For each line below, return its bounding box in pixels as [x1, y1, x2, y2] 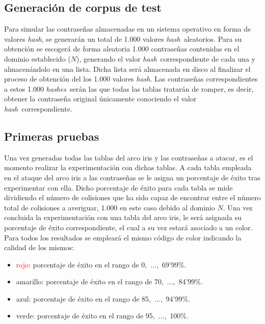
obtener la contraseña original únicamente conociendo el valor [4, 93, 197, 104]
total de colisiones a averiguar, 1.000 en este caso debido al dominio [4, 202, 215, 212]
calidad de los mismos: [4, 242, 74, 253]
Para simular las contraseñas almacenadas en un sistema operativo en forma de [4, 23, 251, 34]
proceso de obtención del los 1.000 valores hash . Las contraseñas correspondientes [4, 73, 258, 84]
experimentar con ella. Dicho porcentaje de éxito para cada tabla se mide [4, 182, 233, 193]
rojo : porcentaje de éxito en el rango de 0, [16, 259, 147, 269]
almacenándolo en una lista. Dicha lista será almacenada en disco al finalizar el [4, 63, 251, 74]
